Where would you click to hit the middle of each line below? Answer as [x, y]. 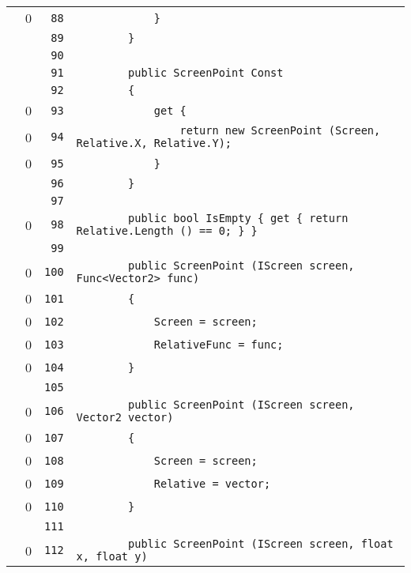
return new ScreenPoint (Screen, [280, 130]
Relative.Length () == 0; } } [167, 231]
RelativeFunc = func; [219, 344]
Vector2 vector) [125, 417]
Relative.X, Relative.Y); [154, 143]
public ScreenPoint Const [206, 73]
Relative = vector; [212, 483]
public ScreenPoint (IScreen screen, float [261, 544]
